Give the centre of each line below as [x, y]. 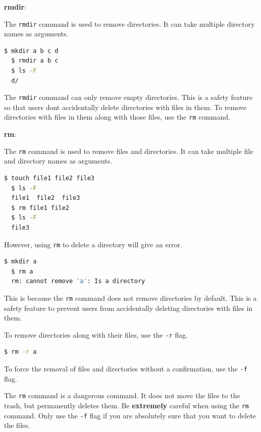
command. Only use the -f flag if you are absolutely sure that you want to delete [130, 415]
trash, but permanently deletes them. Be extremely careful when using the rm [126, 405]
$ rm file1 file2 [40, 208]
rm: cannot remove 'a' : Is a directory [78, 281]
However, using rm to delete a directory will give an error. [93, 244]
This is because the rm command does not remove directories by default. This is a [130, 298]
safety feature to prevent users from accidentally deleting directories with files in [128, 308]
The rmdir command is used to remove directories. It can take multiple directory [129, 23]
